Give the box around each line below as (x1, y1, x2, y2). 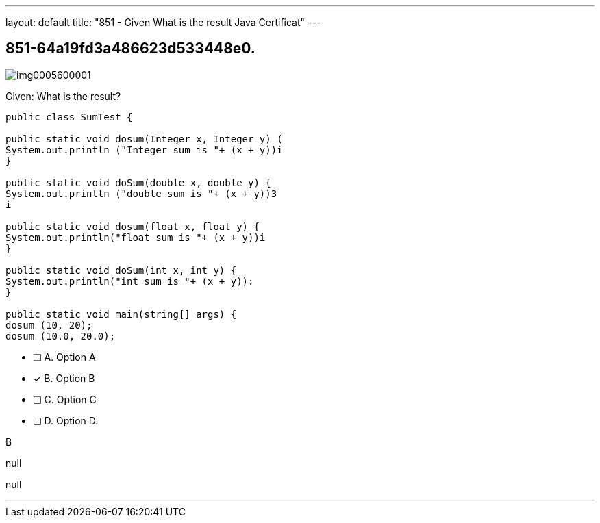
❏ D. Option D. (33, 414, 99, 426)
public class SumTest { (5, 111, 133, 123)
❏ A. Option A (33, 350, 96, 363)
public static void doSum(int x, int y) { (5, 264, 237, 276)
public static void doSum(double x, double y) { (5, 177, 271, 188)
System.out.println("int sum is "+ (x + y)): (5, 275, 254, 287)
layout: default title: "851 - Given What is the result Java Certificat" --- (5, 16, 321, 28)
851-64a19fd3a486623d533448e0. (5, 40, 255, 58)
